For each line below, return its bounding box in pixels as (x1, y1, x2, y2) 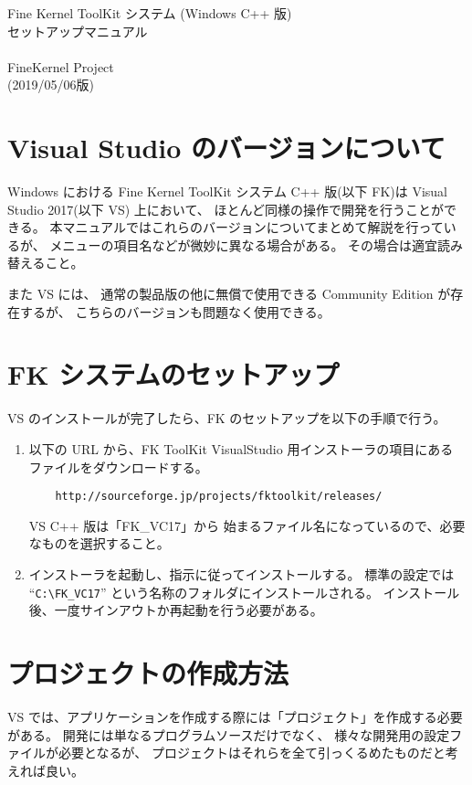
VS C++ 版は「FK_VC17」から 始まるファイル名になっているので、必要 (28, 515, 466, 535)
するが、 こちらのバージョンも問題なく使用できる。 (19, 302, 330, 321)
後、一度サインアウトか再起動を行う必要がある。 (28, 600, 323, 620)
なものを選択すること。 (28, 534, 170, 553)
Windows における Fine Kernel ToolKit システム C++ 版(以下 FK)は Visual (7, 182, 448, 201)
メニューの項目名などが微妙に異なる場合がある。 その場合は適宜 (49, 235, 438, 254)
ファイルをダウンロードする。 (28, 457, 208, 476)
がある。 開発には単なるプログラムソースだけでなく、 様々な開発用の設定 (7, 725, 450, 744)
